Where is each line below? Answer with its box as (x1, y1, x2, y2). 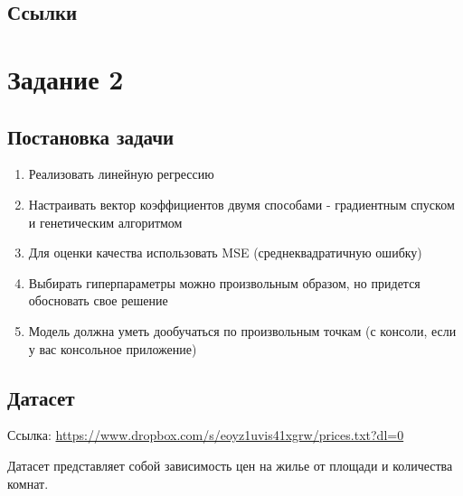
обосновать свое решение (28, 291, 168, 310)
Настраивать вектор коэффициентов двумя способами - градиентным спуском (28, 194, 455, 213)
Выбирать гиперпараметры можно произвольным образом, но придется (28, 273, 420, 292)
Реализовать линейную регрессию (28, 164, 214, 183)
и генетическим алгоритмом (28, 212, 183, 231)
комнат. (7, 473, 49, 492)
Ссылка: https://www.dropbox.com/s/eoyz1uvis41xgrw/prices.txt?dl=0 (7, 426, 404, 445)
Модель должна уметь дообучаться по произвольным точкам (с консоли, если (28, 321, 457, 340)
